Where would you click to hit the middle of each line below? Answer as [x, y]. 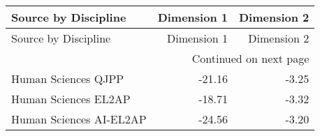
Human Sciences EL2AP [71, 99]
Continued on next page [250, 58]
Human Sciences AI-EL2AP [79, 119]
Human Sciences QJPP [68, 78]
